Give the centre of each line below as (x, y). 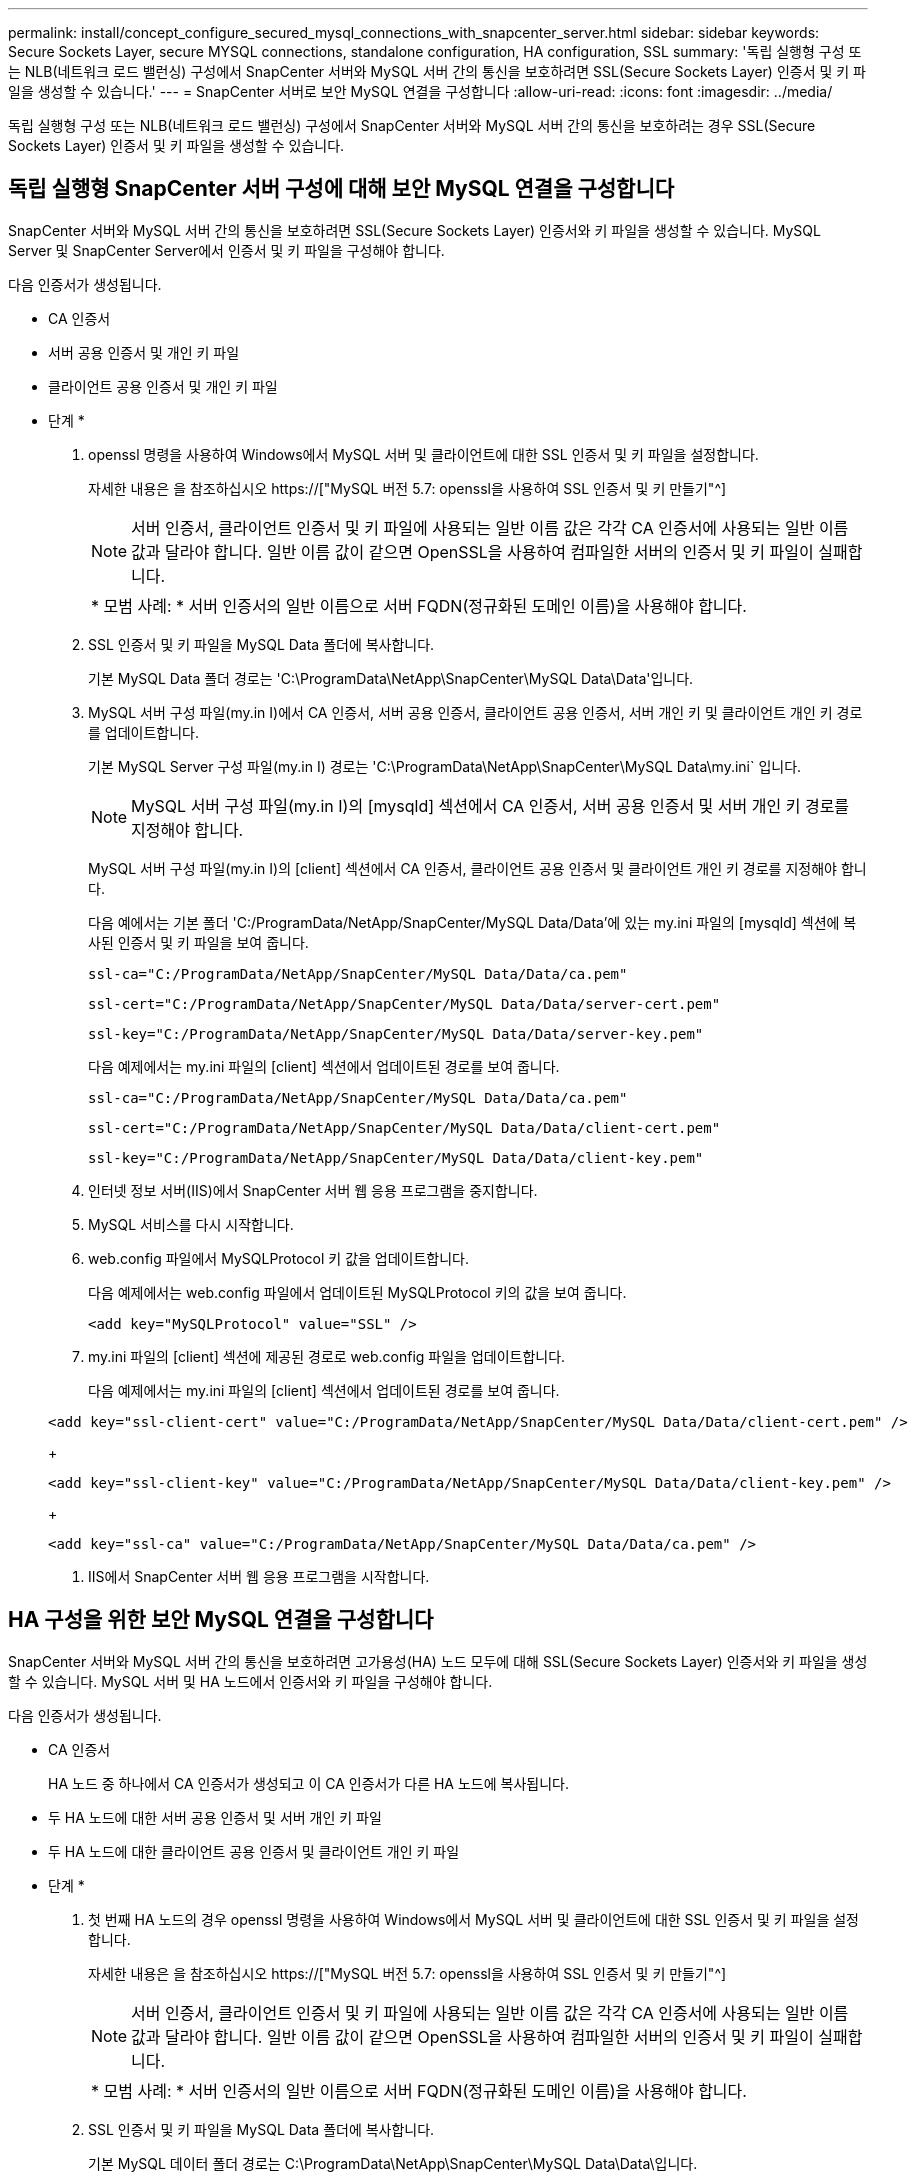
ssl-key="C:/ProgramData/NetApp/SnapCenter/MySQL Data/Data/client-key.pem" (396, 1157)
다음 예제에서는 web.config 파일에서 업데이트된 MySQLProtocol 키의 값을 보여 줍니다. (357, 1292)
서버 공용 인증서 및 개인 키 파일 (144, 352)
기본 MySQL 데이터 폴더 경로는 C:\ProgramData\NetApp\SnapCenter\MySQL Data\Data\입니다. (393, 2163)
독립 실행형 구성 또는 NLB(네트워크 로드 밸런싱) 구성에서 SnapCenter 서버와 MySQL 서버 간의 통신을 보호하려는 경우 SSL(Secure (412, 125)
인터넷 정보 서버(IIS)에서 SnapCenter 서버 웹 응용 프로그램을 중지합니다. (313, 1190)
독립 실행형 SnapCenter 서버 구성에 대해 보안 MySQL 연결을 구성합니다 (341, 189)
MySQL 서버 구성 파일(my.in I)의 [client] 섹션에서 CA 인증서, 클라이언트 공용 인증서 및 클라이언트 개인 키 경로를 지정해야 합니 (477, 868)
